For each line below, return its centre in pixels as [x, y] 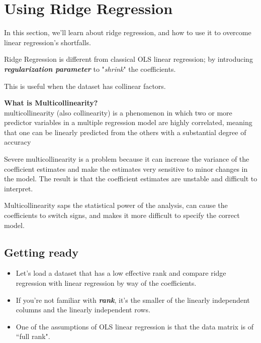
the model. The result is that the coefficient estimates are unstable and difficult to [131, 179]
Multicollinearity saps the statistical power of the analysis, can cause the [116, 205]
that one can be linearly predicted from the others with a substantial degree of [125, 132]
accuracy [18, 142]
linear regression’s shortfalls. [48, 42]
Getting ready [41, 252]
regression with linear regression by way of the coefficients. [106, 283]
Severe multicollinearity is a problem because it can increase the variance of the [127, 159]
